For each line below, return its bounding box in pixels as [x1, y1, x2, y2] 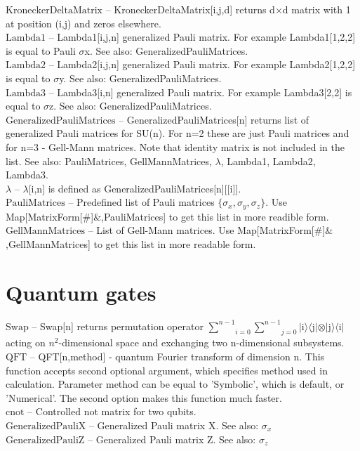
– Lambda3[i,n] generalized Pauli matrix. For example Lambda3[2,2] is [48, 84, 352, 99]
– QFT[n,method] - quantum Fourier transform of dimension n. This [29, 349, 325, 364]
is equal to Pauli [6, 43, 76, 58]
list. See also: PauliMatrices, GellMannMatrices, [6, 153, 212, 168]
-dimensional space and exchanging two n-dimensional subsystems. [58, 335, 345, 350]
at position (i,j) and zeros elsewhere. [6, 15, 161, 30]
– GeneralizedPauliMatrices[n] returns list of [119, 112, 309, 126]
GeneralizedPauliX [6, 421, 86, 432]
